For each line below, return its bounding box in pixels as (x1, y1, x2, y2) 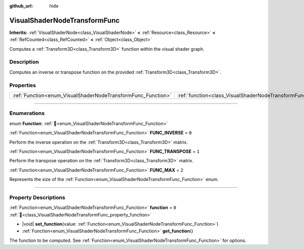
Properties (9, 82, 36, 89)
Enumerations (9, 110, 45, 117)
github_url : (9, 3, 33, 9)
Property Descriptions (9, 194, 65, 201)
